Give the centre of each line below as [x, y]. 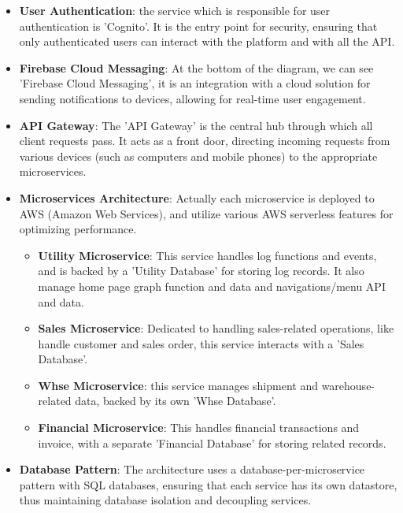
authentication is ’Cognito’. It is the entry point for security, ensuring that [198, 26]
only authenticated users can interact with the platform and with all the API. [207, 41]
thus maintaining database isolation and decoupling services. [165, 500]
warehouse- [348, 385]
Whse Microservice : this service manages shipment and [178, 385]
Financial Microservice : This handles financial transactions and [199, 427]
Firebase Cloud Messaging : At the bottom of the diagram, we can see [196, 67]
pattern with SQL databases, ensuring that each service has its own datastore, [208, 484]
